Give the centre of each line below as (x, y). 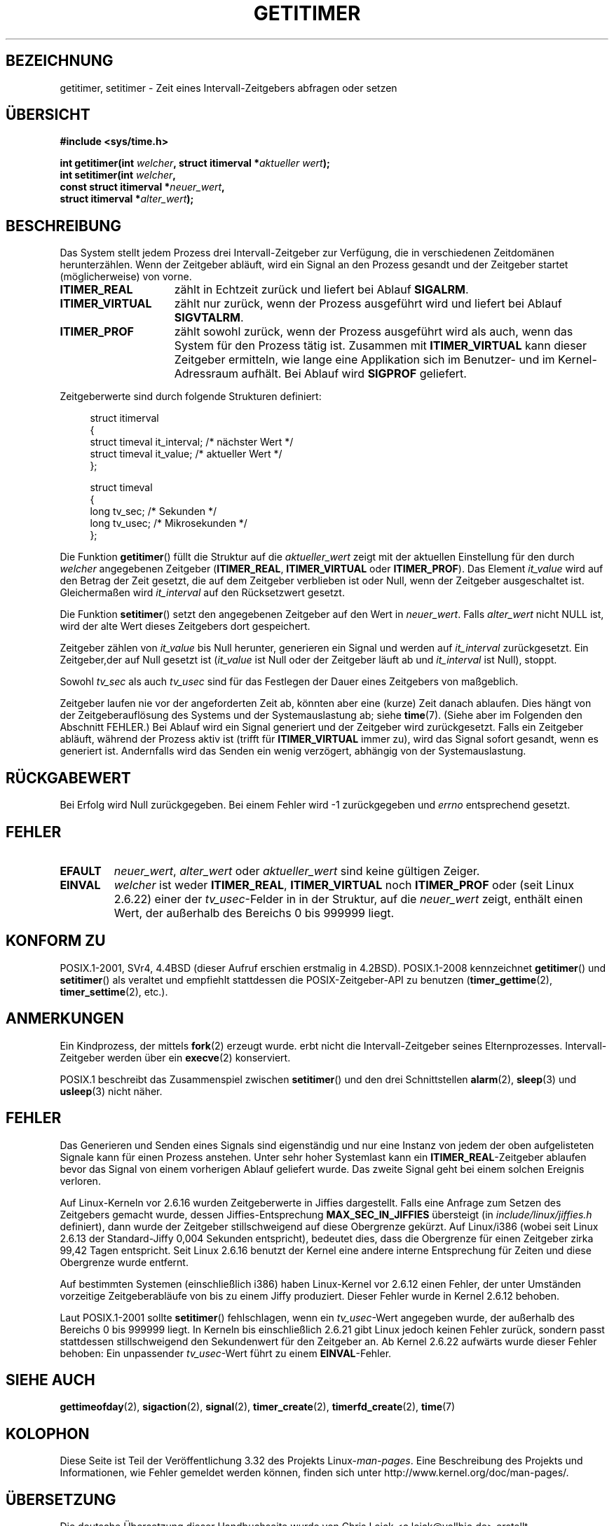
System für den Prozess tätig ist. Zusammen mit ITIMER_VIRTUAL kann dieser (380, 346)
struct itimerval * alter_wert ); (127, 199)
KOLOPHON (48, 1434)
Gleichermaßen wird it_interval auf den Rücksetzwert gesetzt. (202, 593)
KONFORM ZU (56, 941)
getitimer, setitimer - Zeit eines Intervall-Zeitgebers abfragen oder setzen (228, 88)
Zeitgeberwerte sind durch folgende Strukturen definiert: (191, 397)
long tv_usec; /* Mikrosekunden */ (169, 523)
